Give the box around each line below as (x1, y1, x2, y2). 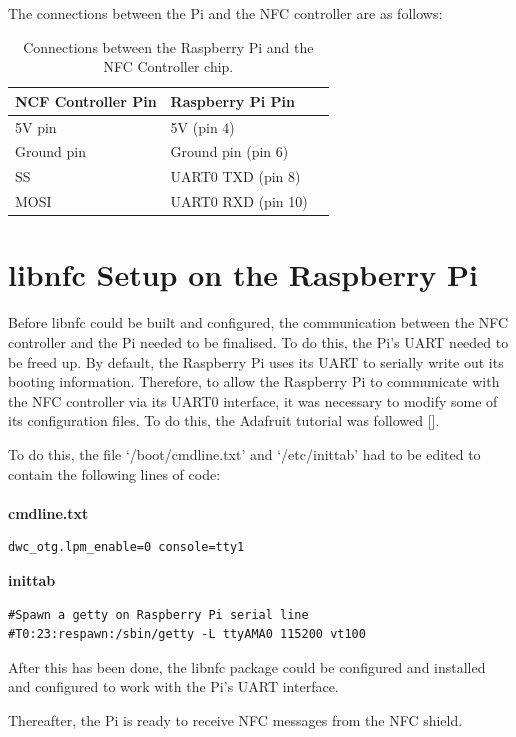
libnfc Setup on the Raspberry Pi (8, 254, 478, 295)
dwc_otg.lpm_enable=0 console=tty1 (8, 540, 245, 555)
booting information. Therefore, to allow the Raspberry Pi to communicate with (8, 371, 500, 392)
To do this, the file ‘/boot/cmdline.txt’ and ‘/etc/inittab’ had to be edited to (8, 443, 481, 464)
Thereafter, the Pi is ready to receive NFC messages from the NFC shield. (8, 709, 463, 730)
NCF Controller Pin (15, 90, 157, 111)
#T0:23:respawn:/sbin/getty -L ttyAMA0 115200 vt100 (8, 627, 366, 642)
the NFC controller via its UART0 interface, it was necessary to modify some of (8, 390, 498, 411)
